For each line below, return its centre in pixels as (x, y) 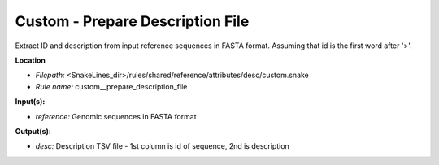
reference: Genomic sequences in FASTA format (116, 116)
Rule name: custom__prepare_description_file (111, 86)
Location (30, 60)
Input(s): (30, 102)
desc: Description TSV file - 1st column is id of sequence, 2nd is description (163, 146)
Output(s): (33, 131)
